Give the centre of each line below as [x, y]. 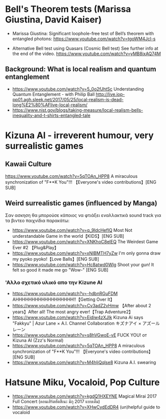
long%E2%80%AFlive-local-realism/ [50, 105]
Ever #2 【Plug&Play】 [35, 247]
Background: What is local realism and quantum [81, 69]
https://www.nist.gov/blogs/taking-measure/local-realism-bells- [78, 110]
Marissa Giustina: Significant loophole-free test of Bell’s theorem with [83, 33]
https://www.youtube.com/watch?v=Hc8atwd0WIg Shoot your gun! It [83, 265]
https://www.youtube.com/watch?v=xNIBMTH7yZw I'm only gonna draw [86, 253]
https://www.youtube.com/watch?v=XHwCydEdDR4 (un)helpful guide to [86, 407]
